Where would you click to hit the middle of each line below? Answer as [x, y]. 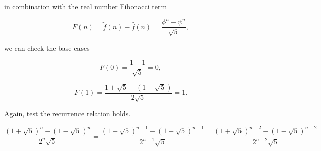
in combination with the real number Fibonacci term [86, 6]
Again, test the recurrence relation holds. [67, 114]
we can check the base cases [47, 47]
